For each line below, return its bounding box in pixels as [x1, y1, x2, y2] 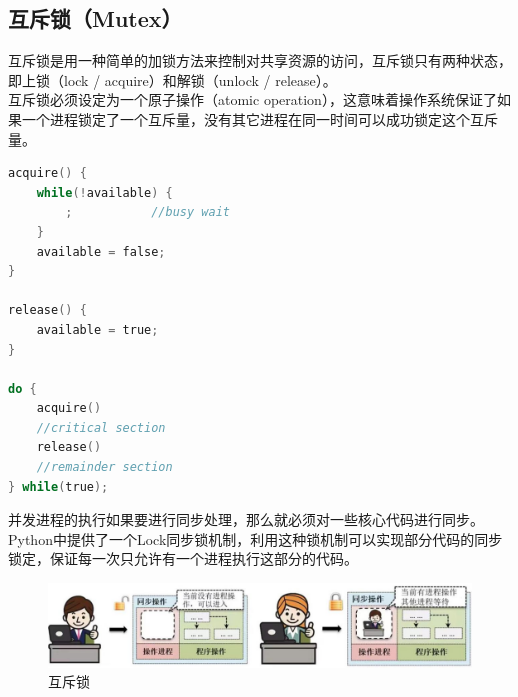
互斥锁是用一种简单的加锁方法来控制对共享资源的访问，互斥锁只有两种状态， [8, 50, 512, 71]
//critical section [36, 420, 166, 435]
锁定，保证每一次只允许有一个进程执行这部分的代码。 [8, 548, 358, 569]
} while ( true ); [8, 479, 109, 494]
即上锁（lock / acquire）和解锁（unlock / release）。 [8, 69, 337, 90]
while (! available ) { [36, 185, 173, 200]
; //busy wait [65, 205, 230, 220]
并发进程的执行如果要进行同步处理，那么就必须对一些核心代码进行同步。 [8, 509, 484, 530]
